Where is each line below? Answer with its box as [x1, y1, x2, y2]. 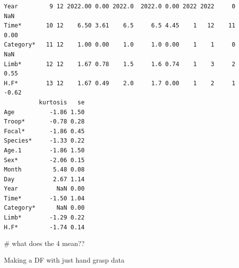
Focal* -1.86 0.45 [4, 127, 85, 135]
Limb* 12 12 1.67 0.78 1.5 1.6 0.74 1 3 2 [4, 60, 236, 68]
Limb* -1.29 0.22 [4, 214, 85, 221]
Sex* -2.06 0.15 [4, 156, 85, 164]
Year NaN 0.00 [4, 185, 85, 193]
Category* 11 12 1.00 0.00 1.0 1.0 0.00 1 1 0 [4, 41, 236, 49]
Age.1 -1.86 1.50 [4, 146, 85, 154]
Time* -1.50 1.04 [4, 195, 85, 202]
